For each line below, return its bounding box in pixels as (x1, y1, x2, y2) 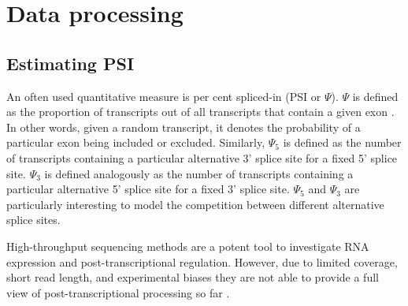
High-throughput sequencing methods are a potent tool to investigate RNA (6, 237, 369, 254)
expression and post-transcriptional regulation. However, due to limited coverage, (6, 253, 398, 270)
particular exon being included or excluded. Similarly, (6, 134, 265, 151)
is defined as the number (283, 134, 402, 151)
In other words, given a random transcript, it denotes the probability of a (6, 118, 361, 135)
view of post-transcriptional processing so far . (6, 284, 230, 300)
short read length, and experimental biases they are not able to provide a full (6, 269, 379, 285)
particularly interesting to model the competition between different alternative (6, 196, 384, 212)
